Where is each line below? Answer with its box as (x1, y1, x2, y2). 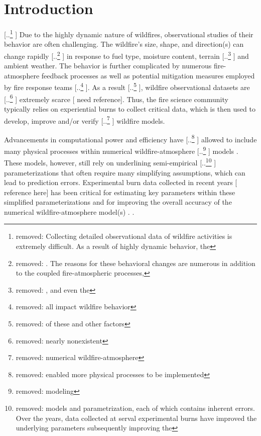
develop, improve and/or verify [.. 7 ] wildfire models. (4, 114, 165, 126)
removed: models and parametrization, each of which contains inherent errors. (16, 403, 255, 413)
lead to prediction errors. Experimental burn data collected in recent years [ (4, 177, 237, 188)
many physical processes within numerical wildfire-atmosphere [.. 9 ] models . (4, 144, 238, 156)
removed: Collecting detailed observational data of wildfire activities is (16, 231, 232, 241)
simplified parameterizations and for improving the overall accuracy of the (4, 197, 232, 207)
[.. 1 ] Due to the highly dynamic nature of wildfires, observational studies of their (4, 28, 253, 39)
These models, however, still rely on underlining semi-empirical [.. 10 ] (4, 156, 216, 167)
